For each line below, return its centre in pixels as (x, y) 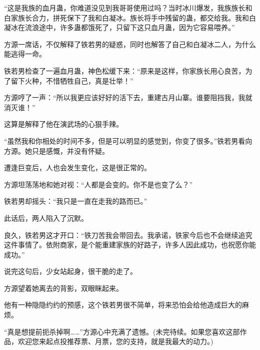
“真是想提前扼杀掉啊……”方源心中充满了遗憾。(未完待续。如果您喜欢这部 (122, 331)
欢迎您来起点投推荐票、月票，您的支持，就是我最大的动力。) (115, 341)
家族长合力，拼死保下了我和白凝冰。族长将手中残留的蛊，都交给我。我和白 (133, 17)
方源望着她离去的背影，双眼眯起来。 (63, 288)
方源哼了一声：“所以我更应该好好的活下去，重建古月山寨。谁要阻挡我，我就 (128, 97)
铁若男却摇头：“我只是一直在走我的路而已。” (76, 201)
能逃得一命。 (25, 54)
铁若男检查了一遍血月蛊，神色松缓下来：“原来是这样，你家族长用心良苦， (125, 70)
